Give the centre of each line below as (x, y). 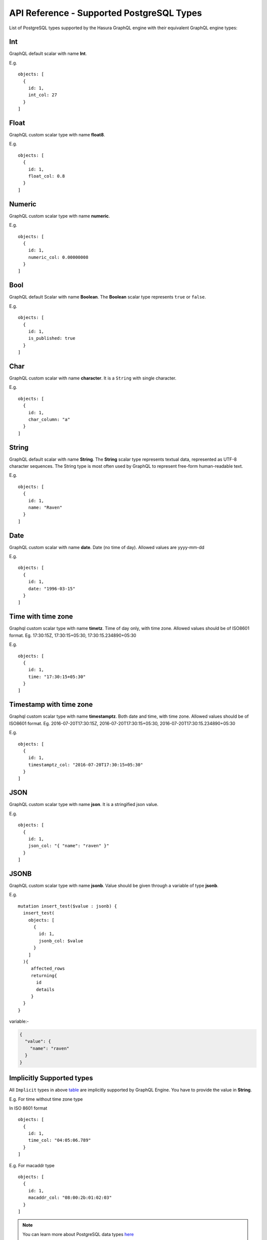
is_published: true (52, 338)
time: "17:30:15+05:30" (57, 677)
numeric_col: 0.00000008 (58, 257)
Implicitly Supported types (51, 1078)
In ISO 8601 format (28, 1108)
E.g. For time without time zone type (46, 1099)
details (45, 989)
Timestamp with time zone (51, 705)
